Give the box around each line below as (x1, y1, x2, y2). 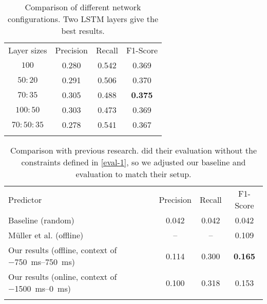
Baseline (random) (8, 214, 74, 226)
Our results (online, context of (8, 271, 117, 282)
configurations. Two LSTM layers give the (8, 13, 158, 25)
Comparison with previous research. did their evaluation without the (10, 144, 257, 156)
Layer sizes (8, 44, 47, 56)
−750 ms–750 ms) (8, 256, 75, 268)
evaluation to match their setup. (75, 168, 192, 180)
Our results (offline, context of (8, 244, 117, 256)
